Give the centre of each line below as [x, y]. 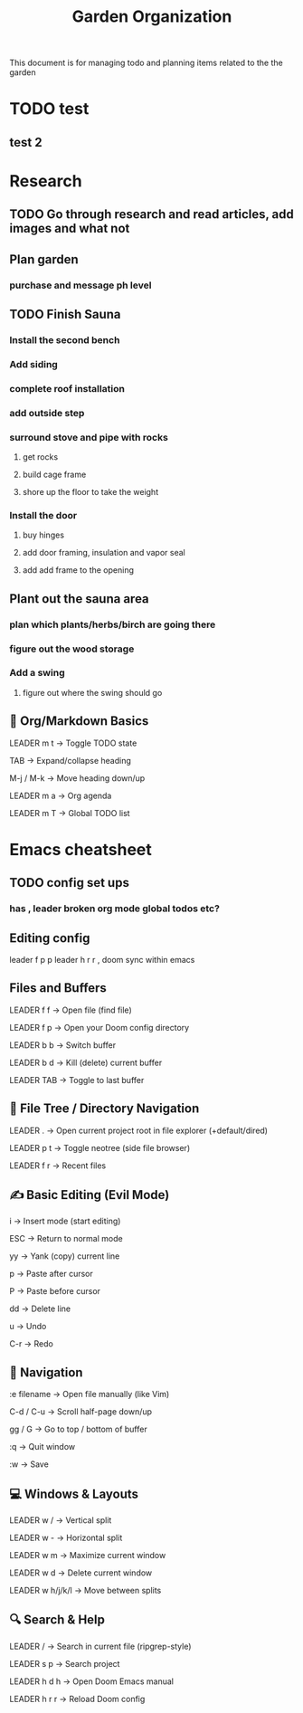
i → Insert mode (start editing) [65, 1221]
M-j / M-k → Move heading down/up [77, 778]
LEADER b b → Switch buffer [62, 1045]
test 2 [26, 142]
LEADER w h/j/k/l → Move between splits [85, 1591]
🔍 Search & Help [57, 1620]
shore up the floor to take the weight [90, 492]
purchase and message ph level [80, 285]
